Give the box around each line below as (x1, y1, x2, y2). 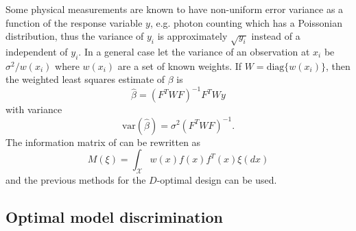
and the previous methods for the (5, 172, 146, 186)
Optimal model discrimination (5, 206, 223, 227)
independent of (5, 44, 68, 58)
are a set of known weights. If (117, 58, 242, 73)
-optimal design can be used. (156, 172, 277, 186)
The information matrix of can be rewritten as (5, 134, 201, 149)
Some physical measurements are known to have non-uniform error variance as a (5, 2, 344, 16)
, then (326, 58, 351, 73)
